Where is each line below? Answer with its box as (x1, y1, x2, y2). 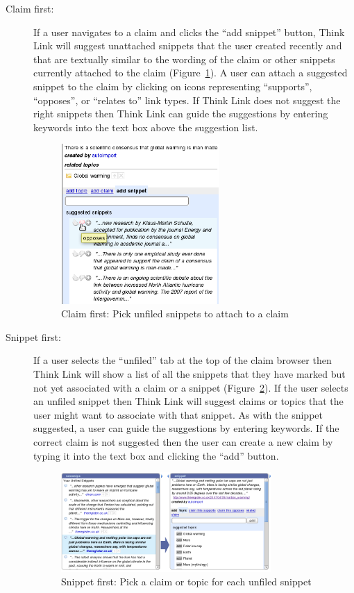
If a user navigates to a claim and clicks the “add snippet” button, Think (33, 24, 345, 39)
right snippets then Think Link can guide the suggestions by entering (33, 106, 328, 121)
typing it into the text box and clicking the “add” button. (33, 448, 279, 462)
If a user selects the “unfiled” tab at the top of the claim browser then (33, 353, 332, 367)
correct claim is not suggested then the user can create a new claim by (33, 434, 333, 449)
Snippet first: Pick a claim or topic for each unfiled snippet (61, 574, 312, 589)
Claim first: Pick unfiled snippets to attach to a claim (61, 306, 289, 321)
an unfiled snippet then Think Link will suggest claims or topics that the (33, 394, 344, 408)
